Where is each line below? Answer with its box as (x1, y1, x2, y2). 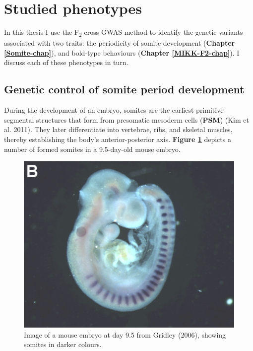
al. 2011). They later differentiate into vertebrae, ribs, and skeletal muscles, (4, 124, 233, 135)
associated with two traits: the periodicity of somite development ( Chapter (4, 38, 235, 48)
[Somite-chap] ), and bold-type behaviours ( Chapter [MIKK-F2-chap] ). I (4, 47, 240, 58)
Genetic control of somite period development (4, 81, 245, 97)
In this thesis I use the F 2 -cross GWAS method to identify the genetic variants (4, 27, 243, 38)
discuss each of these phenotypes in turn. (4, 57, 128, 68)
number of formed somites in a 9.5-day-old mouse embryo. (4, 143, 181, 154)
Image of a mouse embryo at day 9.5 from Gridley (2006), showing (24, 329, 226, 340)
